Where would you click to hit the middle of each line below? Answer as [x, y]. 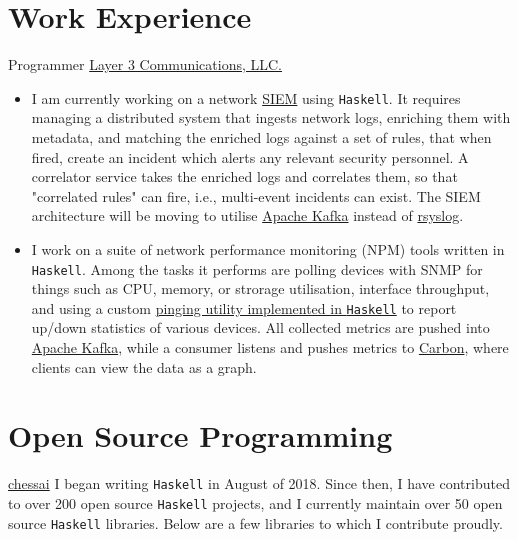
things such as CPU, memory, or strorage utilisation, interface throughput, [260, 288]
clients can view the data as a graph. [144, 366]
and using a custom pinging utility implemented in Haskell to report [244, 307]
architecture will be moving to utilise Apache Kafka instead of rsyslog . [247, 215]
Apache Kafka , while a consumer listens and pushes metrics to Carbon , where [270, 347]
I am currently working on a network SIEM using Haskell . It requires [246, 97]
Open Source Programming [200, 435]
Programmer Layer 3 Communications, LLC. [145, 64]
